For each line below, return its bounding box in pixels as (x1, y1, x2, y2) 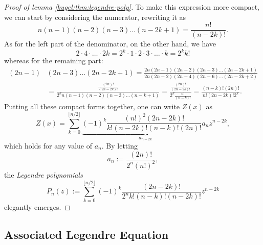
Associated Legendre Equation (4, 226, 169, 242)
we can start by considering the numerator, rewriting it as (4, 11, 186, 22)
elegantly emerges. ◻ (4, 201, 71, 212)
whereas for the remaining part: (4, 55, 103, 66)
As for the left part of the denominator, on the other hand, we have (4, 38, 216, 49)
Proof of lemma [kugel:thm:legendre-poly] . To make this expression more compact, (4, 2, 260, 12)
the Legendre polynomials (4, 169, 83, 180)
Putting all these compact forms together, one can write (4, 101, 180, 112)
